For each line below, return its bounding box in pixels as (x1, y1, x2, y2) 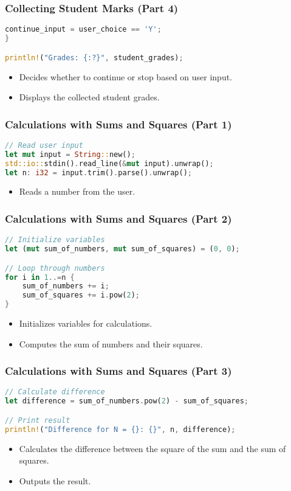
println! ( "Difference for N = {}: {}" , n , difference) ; (5, 425, 236, 434)
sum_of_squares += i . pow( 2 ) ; (22, 291, 140, 300)
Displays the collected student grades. (19, 91, 160, 103)
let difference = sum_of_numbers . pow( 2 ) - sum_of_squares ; (5, 397, 248, 406)
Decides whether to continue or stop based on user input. (19, 70, 233, 83)
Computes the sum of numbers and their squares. (19, 337, 203, 350)
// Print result (5, 416, 70, 425)
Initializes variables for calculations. (19, 317, 152, 329)
